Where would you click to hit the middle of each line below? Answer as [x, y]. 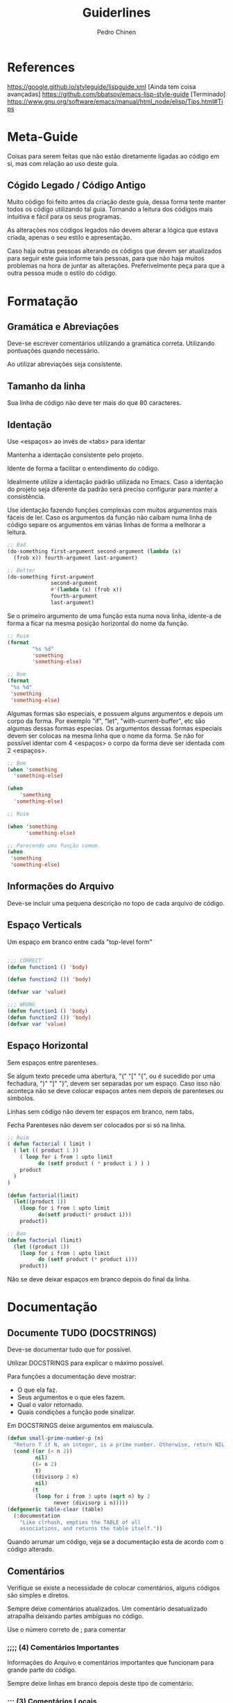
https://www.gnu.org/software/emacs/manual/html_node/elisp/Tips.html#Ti [115, 101]
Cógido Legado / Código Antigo [77, 185]
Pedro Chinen [116, 32]
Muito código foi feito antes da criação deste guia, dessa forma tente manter [116, 202]
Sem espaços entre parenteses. [53, 1062]
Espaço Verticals [44, 925]
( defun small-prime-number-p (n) [55, 1438]
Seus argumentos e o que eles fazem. [71, 1397]
